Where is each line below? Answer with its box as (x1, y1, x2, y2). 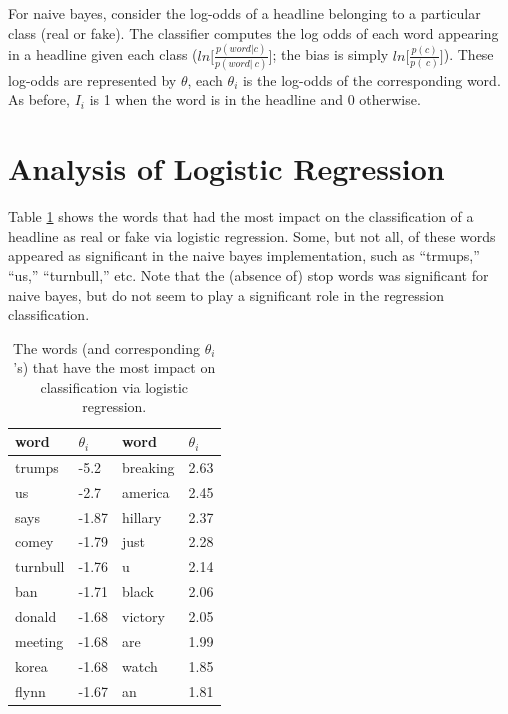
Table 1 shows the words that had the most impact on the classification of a (8, 206, 474, 227)
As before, (8, 89, 70, 110)
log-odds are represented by (8, 69, 177, 90)
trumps (15, 456, 59, 477)
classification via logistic (40, 376, 189, 397)
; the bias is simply (272, 44, 389, 65)
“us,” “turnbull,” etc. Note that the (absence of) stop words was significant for (8, 264, 489, 285)
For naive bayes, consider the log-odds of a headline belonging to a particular (8, 3, 481, 23)
